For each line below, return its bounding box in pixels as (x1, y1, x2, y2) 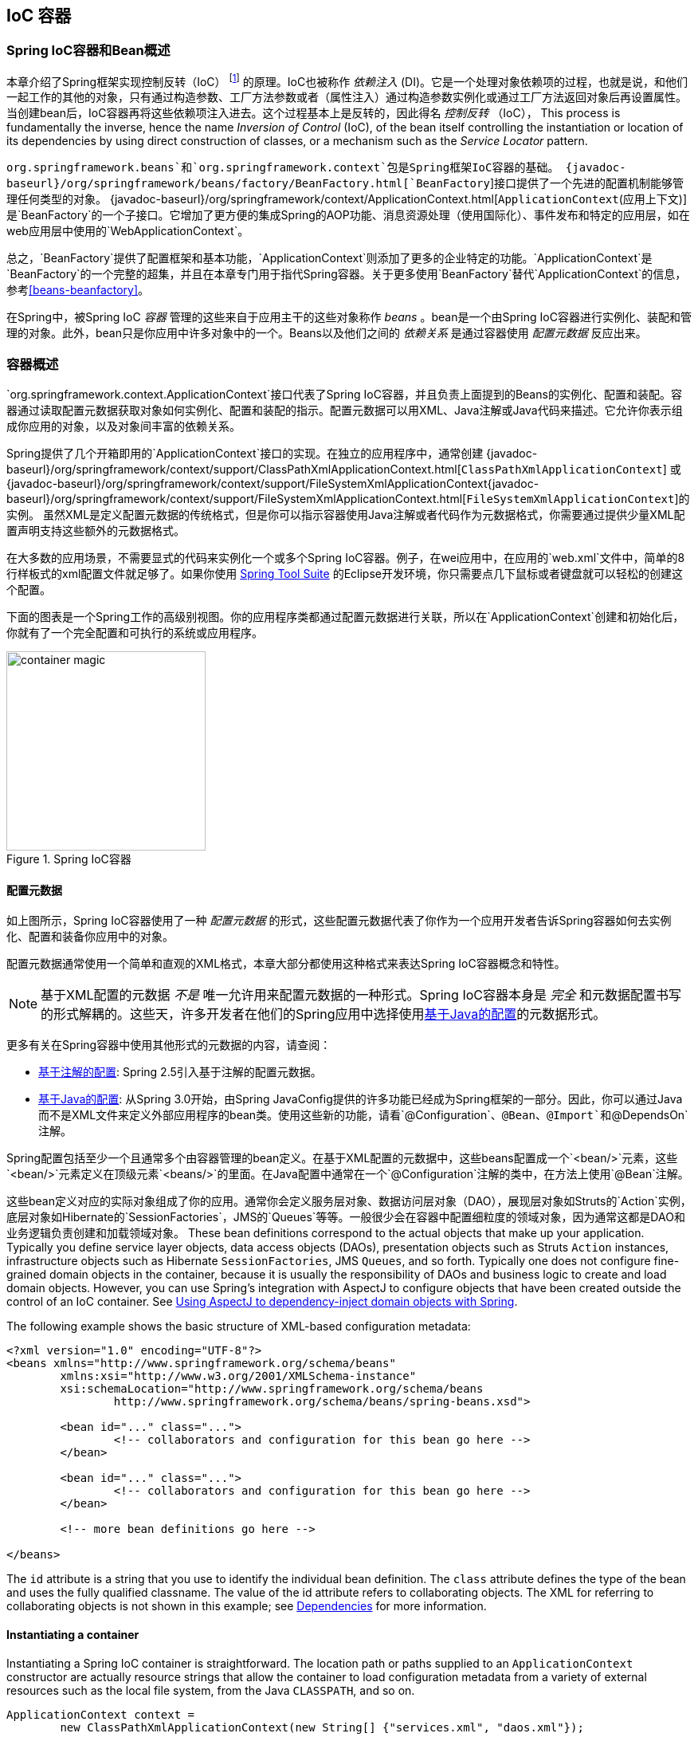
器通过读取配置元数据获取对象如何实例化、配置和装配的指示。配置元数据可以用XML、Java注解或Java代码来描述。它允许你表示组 (6, 403, 683, 418)
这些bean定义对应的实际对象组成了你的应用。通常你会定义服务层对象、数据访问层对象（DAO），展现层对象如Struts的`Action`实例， (6, 1194, 692, 1208)
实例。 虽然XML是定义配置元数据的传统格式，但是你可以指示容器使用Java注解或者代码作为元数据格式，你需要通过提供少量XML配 (6, 508, 685, 522)
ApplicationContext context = (6, 1708, 195, 1721)
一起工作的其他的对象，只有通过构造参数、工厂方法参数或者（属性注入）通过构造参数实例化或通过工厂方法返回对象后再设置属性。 (6, 90, 687, 104)
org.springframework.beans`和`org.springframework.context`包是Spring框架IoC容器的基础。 (6, 161, 559, 175)
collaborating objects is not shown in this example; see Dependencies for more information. (6, 1599, 487, 1613)
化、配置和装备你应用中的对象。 (6, 929, 174, 944)
